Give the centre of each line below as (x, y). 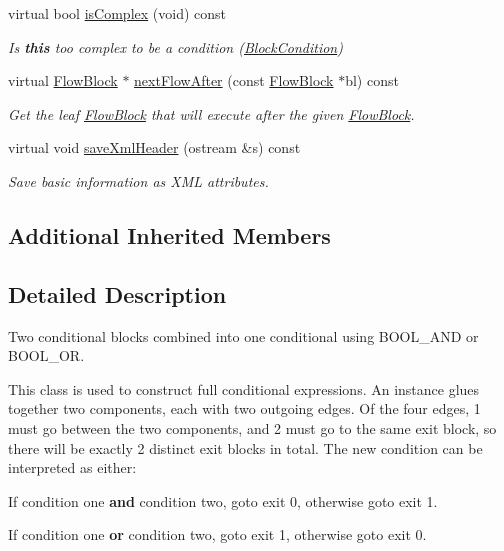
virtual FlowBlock (63, 80)
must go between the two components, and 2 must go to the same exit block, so (252, 427)
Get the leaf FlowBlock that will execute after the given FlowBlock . (211, 113)
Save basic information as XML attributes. (138, 180)
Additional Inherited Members (169, 234)
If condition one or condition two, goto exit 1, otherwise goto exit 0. (217, 534)
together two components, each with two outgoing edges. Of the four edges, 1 (244, 408)
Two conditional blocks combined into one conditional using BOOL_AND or (243, 335)
